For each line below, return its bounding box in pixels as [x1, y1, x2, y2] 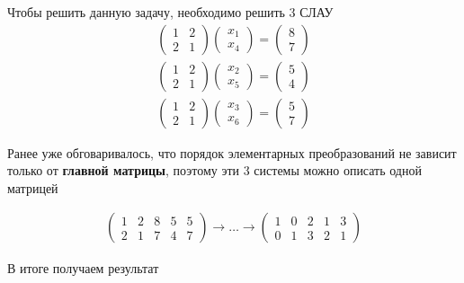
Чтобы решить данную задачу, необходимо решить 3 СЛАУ [7, 3, 334, 21]
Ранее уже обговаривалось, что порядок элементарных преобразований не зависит [7, 143, 457, 162]
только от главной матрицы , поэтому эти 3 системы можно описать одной [7, 161, 422, 180]
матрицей [7, 178, 58, 197]
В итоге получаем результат [7, 258, 159, 277]
